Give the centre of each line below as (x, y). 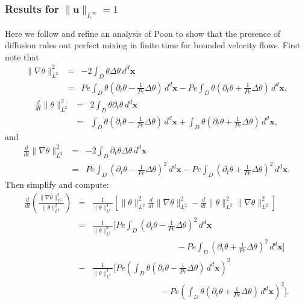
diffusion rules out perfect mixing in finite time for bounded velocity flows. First (153, 45)
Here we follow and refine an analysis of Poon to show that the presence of (143, 33)
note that (22, 56)
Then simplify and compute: (57, 184)
